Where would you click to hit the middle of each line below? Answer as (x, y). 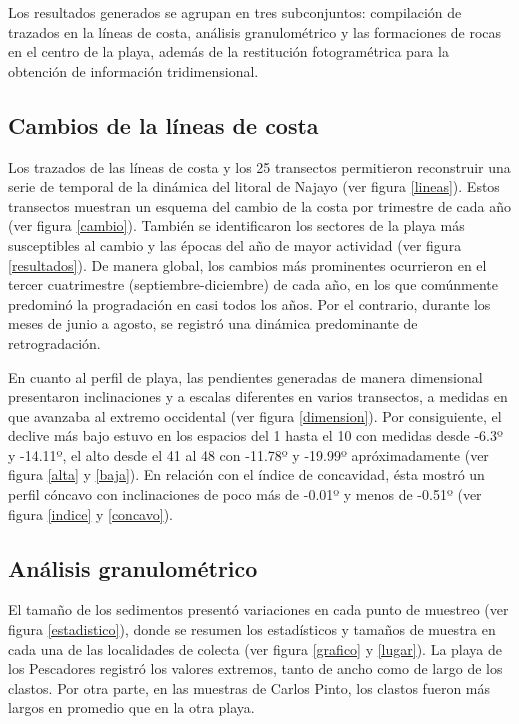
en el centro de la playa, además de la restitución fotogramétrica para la (228, 51)
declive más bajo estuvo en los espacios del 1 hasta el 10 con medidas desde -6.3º (255, 435)
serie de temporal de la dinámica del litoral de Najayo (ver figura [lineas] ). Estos (254, 186)
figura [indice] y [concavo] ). (90, 513)
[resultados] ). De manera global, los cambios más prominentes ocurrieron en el (247, 264)
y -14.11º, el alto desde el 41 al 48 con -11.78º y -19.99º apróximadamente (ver (248, 454)
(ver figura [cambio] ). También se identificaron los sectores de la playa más (236, 225)
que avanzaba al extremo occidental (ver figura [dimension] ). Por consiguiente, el (255, 415)
